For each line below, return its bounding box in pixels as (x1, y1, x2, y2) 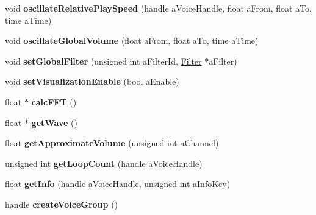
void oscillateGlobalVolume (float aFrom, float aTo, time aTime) (5, 34, 259, 47)
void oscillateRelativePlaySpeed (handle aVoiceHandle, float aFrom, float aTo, (5, 2, 312, 14)
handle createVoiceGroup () (5, 197, 118, 210)
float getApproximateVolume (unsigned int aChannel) (5, 136, 219, 149)
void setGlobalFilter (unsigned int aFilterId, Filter (5, 54, 202, 67)
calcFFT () (31, 95, 77, 108)
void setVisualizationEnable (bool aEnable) (5, 75, 179, 88)
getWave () (31, 116, 77, 129)
